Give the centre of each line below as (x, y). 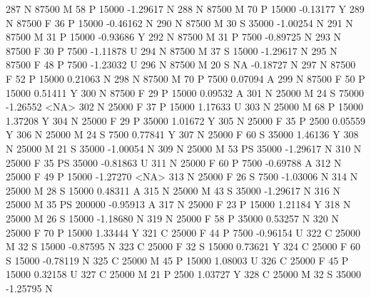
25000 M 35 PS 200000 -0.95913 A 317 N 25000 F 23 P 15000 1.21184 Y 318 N (178, 204)
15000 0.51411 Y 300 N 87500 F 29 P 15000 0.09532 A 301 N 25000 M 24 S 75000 (185, 92)
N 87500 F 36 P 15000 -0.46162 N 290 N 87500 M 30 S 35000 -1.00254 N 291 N (179, 22)
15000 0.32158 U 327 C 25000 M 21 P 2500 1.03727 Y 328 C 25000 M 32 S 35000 (183, 274)
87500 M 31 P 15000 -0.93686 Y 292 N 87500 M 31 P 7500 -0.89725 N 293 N (174, 37)
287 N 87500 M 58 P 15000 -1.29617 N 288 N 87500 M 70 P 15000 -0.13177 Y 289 (185, 9)
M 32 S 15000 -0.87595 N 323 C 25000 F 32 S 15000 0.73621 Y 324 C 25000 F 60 (183, 246)
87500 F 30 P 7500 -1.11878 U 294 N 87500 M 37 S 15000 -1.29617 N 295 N (172, 50)
